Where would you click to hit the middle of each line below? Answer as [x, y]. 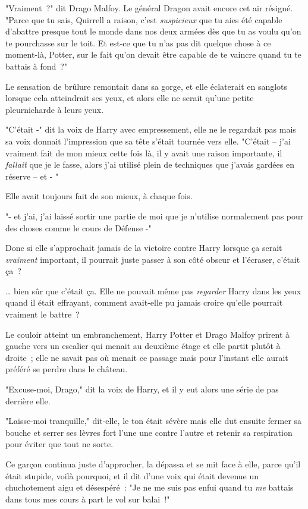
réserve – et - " [32, 176]
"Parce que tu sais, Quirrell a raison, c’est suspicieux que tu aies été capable [144, 19]
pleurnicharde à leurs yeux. [55, 109]
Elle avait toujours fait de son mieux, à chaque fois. [99, 196]
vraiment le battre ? [43, 314]
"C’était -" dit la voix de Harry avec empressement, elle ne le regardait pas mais [151, 129]
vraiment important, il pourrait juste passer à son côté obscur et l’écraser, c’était [153, 259]
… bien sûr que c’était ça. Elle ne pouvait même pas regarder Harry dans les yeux [153, 290]
